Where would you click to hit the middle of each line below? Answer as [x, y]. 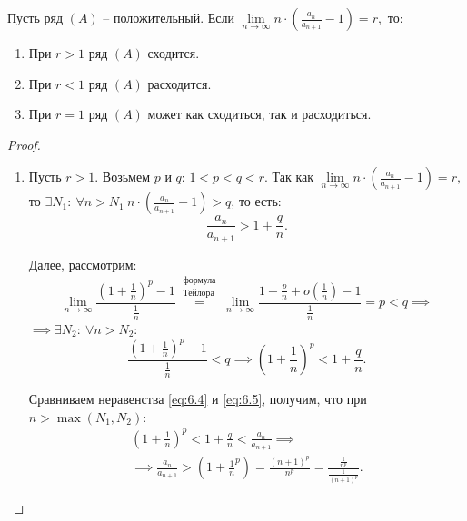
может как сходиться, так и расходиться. [259, 114]
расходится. [179, 83]
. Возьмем [123, 177]
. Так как [289, 177]
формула [199, 281]
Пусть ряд [35, 17]
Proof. [24, 144]
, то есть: [256, 201]
